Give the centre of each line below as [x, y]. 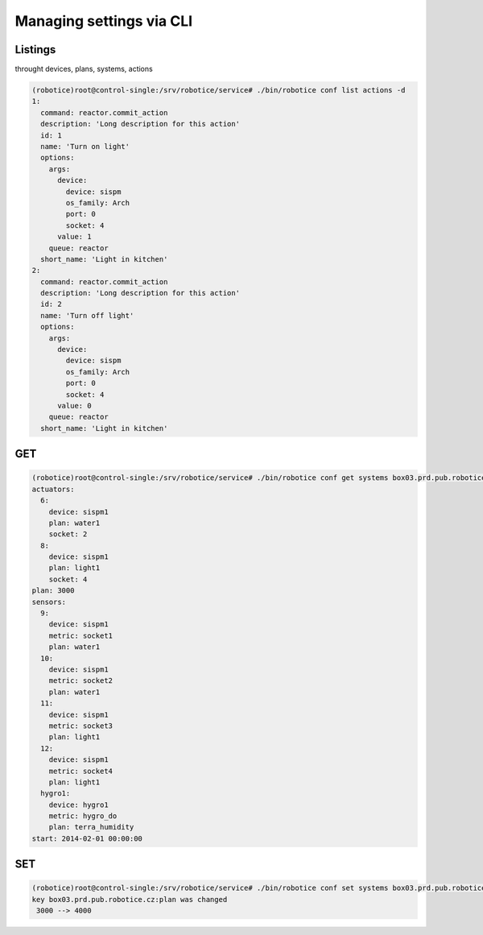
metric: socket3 [80, 726]
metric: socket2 [80, 681]
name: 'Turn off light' [87, 315]
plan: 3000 [53, 591]
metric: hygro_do [83, 816]
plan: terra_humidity [91, 827]
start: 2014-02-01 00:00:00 [87, 838]
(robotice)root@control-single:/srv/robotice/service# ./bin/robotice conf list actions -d [219, 90]
